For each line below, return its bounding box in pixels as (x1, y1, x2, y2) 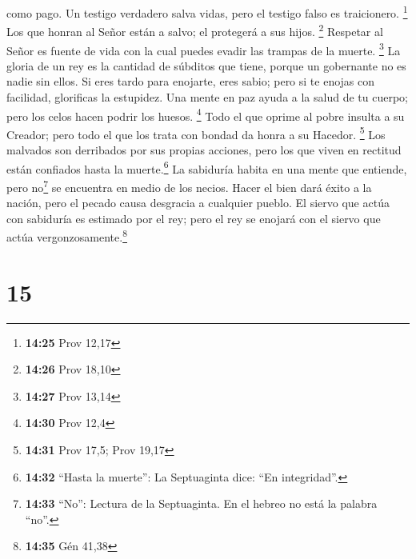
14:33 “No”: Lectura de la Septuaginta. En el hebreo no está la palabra (25, 495, 378, 512)
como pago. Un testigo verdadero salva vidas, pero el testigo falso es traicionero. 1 (6, 2, 408, 21)
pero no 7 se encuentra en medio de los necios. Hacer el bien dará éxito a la (6, 176, 372, 195)
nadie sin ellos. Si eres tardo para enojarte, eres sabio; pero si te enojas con (6, 73, 375, 90)
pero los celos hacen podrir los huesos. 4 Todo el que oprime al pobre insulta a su (6, 105, 405, 124)
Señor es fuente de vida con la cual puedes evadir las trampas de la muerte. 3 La (6, 39, 401, 58)
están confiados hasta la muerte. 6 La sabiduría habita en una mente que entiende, (6, 158, 407, 177)
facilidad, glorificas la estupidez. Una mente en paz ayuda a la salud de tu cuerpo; (6, 88, 408, 105)
